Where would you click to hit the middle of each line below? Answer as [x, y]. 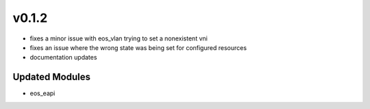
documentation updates [63, 58]
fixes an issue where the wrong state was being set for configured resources [138, 47]
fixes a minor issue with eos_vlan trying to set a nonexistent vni [119, 38]
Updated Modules [51, 77]
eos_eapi [42, 93]
